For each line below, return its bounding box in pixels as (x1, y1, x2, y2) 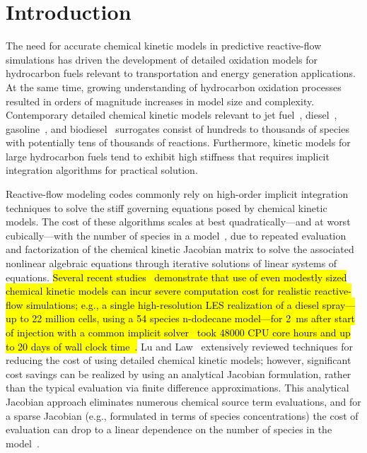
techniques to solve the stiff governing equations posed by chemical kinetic (6, 200, 327, 215)
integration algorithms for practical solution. (6, 163, 198, 177)
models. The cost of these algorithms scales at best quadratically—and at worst (6, 214, 351, 229)
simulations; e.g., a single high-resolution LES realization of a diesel (26, 297, 320, 312)
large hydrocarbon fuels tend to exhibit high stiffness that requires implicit (6, 148, 330, 163)
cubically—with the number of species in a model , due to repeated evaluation (6, 228, 346, 242)
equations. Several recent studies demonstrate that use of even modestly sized (6, 269, 347, 284)
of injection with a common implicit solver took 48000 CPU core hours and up (6, 325, 351, 339)
